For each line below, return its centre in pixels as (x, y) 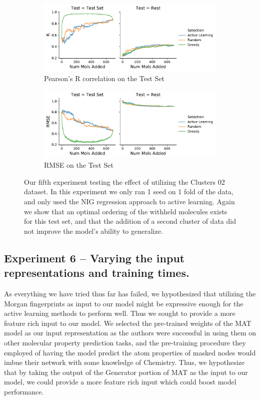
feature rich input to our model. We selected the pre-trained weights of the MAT (128, 323)
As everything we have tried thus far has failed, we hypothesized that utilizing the (130, 293)
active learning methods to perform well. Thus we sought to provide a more (120, 313)
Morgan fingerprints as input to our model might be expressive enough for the (124, 303)
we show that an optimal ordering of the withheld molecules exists (126, 211)
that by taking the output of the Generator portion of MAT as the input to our (126, 372)
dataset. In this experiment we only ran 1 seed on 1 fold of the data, (129, 191)
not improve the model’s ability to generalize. (93, 231)
